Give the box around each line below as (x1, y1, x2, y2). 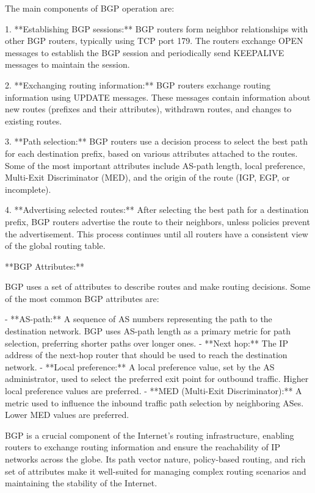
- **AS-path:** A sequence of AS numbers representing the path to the (5, 312, 272, 325)
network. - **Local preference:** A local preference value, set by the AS (5, 360, 275, 373)
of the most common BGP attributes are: (5, 292, 159, 304)
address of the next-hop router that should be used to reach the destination (5, 348, 288, 361)
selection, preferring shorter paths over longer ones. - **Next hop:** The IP (5, 336, 288, 349)
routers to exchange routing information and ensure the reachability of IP (5, 441, 280, 453)
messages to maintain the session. (5, 58, 130, 71)
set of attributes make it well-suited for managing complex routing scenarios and (5, 464, 306, 477)
